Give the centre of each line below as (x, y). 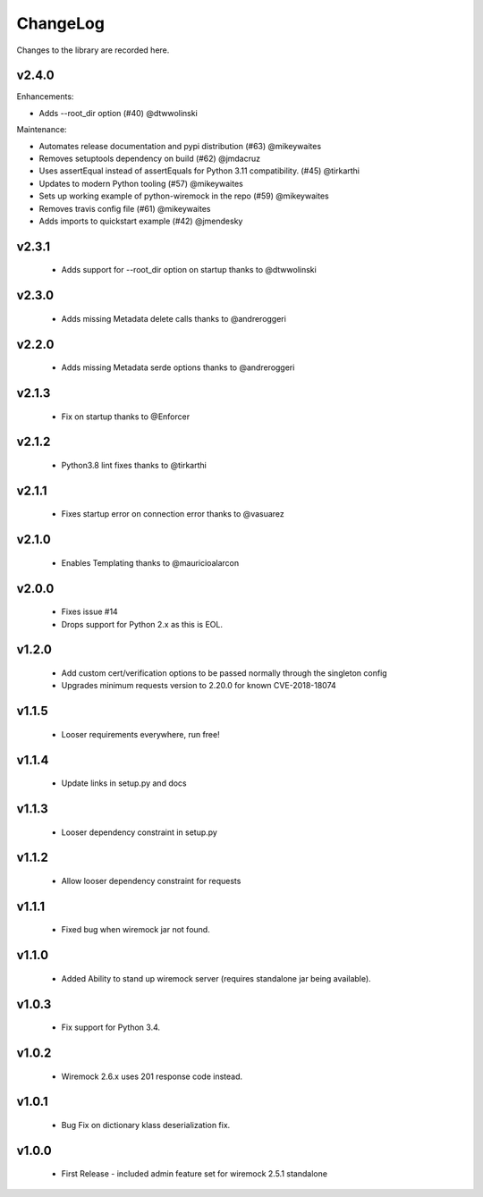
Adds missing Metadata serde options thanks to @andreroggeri (178, 367)
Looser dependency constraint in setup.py (140, 832)
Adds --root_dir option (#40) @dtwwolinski (119, 113)
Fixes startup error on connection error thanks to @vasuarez (173, 514)
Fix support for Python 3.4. (111, 1027)
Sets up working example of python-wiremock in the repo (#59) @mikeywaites (184, 196)
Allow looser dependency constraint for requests (151, 881)
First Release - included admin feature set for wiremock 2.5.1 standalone (195, 1174)
